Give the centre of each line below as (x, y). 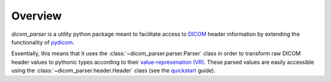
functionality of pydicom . (43, 42)
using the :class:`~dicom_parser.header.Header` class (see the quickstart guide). (113, 70)
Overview (36, 16)
